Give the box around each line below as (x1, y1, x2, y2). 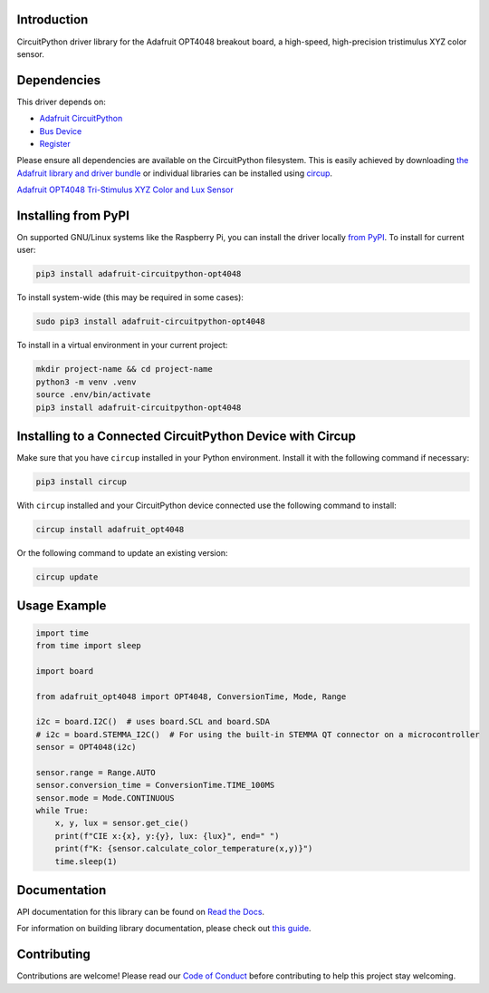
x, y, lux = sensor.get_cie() (54, 818, 189, 829)
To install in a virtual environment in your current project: (16, 340, 228, 351)
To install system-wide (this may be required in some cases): (16, 292, 244, 303)
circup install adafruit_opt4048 (35, 524, 185, 534)
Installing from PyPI (16, 208, 130, 223)
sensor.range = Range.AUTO (35, 767, 156, 777)
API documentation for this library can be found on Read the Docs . (16, 907, 265, 918)
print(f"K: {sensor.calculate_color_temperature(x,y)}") (54, 843, 313, 854)
